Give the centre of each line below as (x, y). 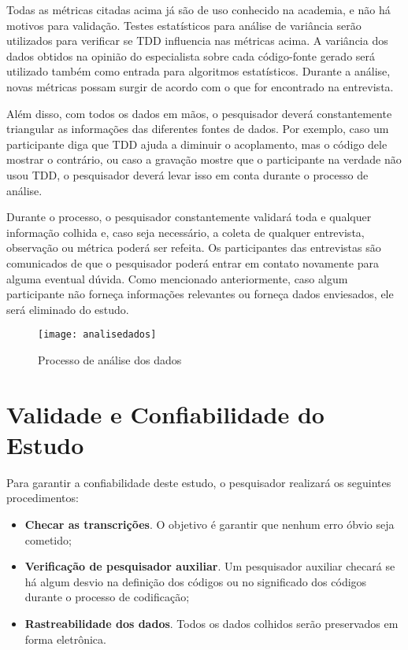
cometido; (48, 539)
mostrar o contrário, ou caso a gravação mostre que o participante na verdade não (204, 159)
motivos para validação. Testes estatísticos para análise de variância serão (184, 25)
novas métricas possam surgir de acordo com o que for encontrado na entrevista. (200, 86)
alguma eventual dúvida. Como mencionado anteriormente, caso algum (177, 278)
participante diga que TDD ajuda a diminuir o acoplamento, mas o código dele (197, 144)
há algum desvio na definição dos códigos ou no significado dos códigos (196, 581)
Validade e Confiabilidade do (165, 414)
